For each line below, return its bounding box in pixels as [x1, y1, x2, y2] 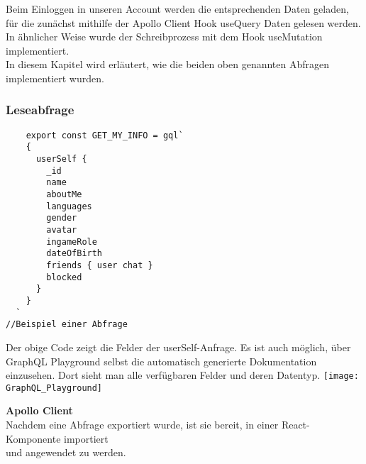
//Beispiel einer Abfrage [6, 319, 128, 330]
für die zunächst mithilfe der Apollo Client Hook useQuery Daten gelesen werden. [6, 15, 361, 30]
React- [281, 417, 310, 432]
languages [46, 201, 92, 211]
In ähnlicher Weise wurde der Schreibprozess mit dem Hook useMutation [6, 29, 323, 44]
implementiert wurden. [6, 70, 104, 85]
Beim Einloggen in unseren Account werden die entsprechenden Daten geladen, [6, 1, 349, 16]
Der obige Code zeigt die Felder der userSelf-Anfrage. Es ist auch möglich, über [6, 339, 351, 354]
